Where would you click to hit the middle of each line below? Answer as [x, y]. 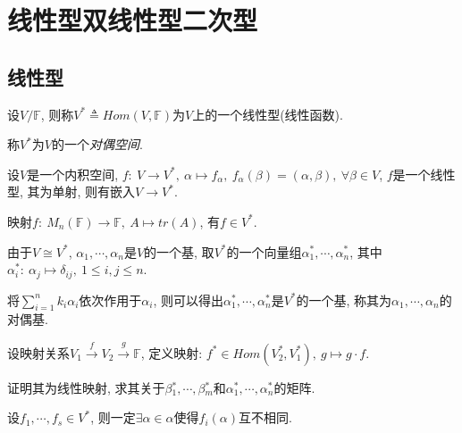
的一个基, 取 [179, 251]
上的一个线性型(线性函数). [268, 114]
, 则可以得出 [188, 300]
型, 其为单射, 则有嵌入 [71, 192]
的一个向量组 [264, 251]
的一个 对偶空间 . [97, 144]
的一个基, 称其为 [344, 300]
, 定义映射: [172, 352]
